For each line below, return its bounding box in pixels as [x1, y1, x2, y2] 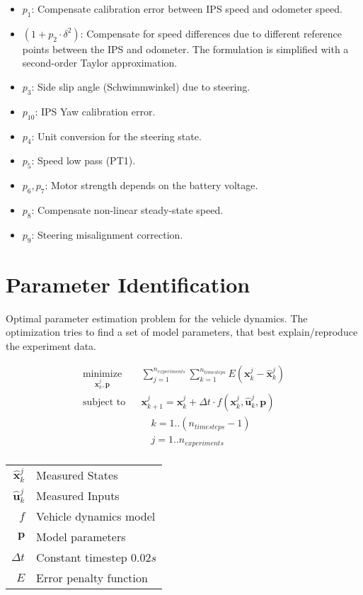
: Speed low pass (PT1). [31, 153, 136, 168]
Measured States [36, 466, 118, 483]
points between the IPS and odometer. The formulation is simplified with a [22, 41, 349, 56]
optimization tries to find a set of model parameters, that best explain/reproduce [6, 324, 358, 339]
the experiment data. [6, 338, 96, 353]
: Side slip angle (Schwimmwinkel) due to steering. [31, 79, 250, 93]
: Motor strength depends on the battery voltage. [45, 178, 258, 193]
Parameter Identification [6, 269, 250, 298]
